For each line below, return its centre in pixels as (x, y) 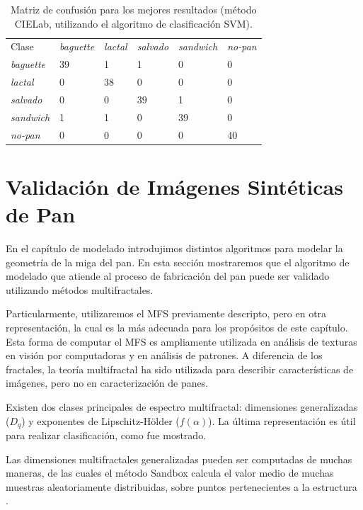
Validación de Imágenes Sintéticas (174, 186)
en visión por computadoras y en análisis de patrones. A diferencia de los (164, 355)
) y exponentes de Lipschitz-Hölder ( (100, 420)
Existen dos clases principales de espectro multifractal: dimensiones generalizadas (182, 407)
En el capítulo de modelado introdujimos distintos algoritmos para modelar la (174, 248)
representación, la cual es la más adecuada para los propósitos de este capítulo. (177, 328)
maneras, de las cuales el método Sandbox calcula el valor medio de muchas (170, 473)
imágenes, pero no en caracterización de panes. (107, 383)
